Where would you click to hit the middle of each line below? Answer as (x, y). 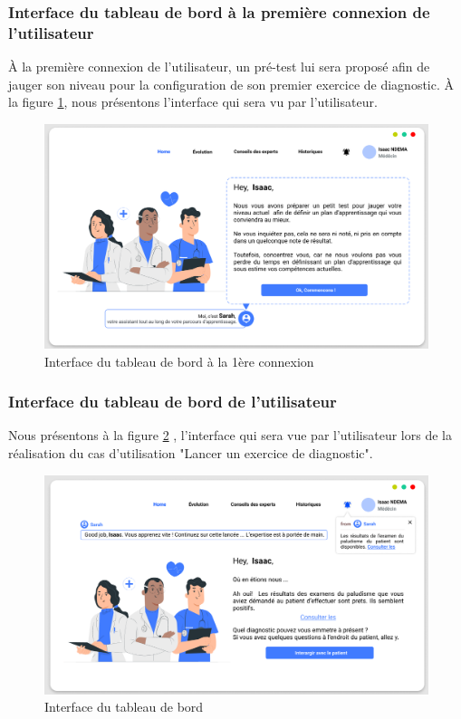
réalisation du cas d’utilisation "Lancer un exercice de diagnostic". (191, 452)
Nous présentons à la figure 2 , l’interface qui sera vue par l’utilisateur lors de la (230, 435)
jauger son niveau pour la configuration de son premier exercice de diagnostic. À (231, 84)
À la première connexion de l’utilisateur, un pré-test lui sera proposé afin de (219, 67)
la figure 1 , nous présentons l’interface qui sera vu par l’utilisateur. (193, 102)
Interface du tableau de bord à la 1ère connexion (179, 361)
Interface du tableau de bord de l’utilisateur (173, 402)
